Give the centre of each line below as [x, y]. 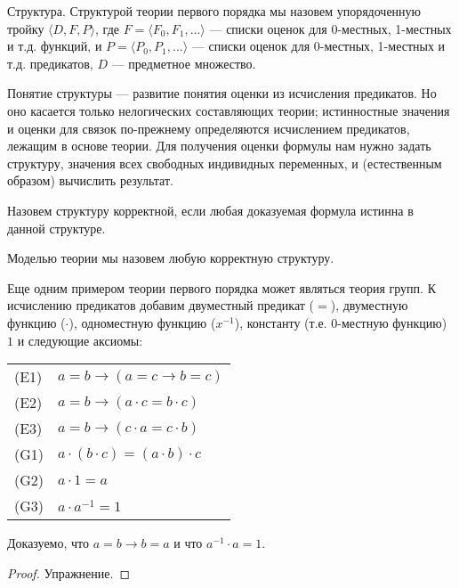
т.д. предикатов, [50, 63]
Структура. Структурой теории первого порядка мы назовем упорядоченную [214, 11]
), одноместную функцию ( [142, 322]
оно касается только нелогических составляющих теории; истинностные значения [229, 110]
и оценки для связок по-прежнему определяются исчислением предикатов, [209, 128]
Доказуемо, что [48, 543]
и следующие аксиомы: [80, 340]
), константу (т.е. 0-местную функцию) [341, 322]
